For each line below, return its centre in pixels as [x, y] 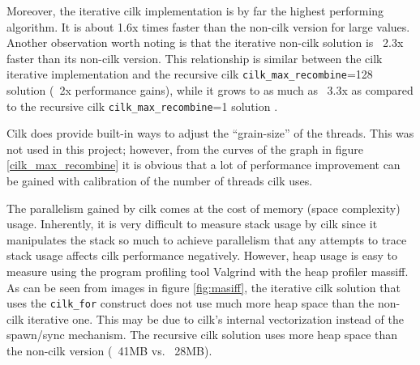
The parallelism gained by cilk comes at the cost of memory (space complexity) [204, 208]
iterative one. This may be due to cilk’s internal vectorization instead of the [216, 318]
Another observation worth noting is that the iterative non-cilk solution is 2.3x [205, 42]
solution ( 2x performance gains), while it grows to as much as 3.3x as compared [210, 90]
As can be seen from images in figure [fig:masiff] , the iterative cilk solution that [204, 287]
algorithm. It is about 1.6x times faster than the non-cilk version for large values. [208, 26]
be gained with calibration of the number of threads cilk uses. [160, 181]
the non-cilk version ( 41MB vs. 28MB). [109, 351]
